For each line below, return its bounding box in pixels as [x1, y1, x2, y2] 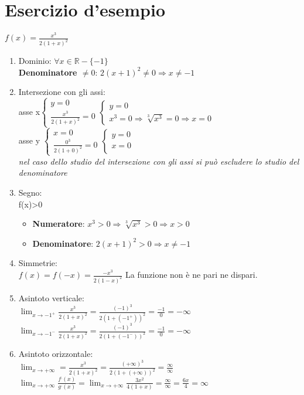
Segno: [18, 186, 42, 199]
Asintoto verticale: [18, 291, 84, 304]
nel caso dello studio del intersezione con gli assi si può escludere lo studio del [18, 155, 299, 167]
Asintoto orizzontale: [18, 348, 93, 359]
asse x [18, 105, 40, 117]
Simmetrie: [18, 257, 57, 269]
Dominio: [18, 55, 52, 67]
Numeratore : [32, 217, 85, 230]
